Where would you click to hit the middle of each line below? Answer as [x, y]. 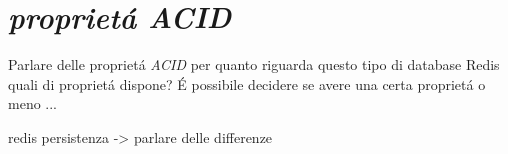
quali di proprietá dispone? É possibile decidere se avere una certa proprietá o [247, 83]
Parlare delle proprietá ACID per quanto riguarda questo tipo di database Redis [254, 64]
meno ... [32, 103]
